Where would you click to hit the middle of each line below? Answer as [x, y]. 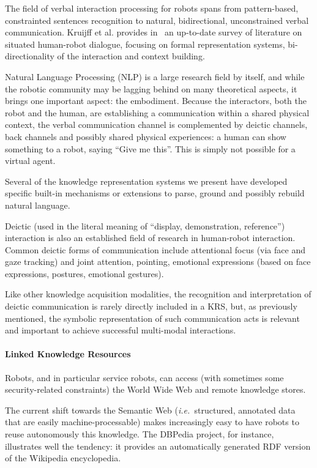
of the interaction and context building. [131, 56]
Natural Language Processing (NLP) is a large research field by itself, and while [155, 76]
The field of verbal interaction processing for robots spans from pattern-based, [152, 8]
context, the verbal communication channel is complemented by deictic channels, [156, 124]
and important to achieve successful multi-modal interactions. [121, 330]
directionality [30, 56]
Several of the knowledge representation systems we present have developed [146, 181]
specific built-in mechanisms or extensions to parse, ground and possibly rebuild [155, 193]
